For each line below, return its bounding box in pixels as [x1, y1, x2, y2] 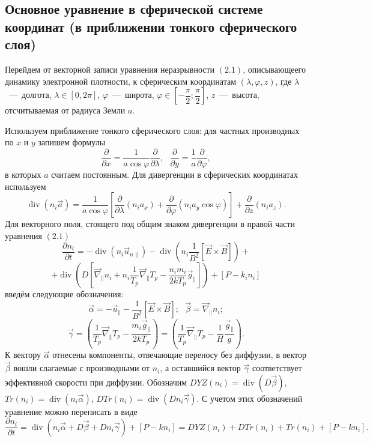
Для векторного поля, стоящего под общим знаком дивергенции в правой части [5, 217, 295, 230]
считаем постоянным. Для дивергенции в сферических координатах [51, 168, 298, 181]
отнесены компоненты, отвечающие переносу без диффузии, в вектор [52, 348, 306, 361]
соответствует [252, 362, 302, 374]
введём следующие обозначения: [5, 288, 124, 300]
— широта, [112, 88, 154, 101]
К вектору [5, 348, 41, 361]
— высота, [219, 88, 259, 101]
